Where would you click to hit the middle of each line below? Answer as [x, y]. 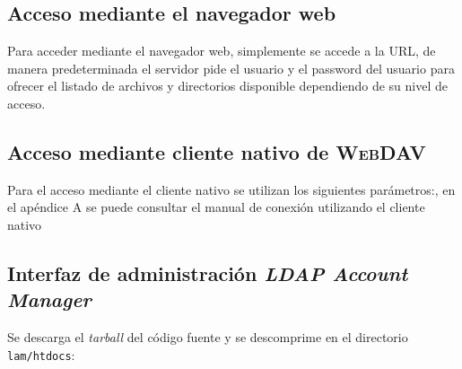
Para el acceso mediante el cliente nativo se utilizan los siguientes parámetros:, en [231, 189]
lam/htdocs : [41, 354]
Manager [49, 299]
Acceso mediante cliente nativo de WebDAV [217, 151]
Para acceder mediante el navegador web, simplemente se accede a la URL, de [222, 51]
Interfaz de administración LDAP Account [208, 272]
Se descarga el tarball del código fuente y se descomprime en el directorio [208, 337]
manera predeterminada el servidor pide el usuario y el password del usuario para [231, 68]
